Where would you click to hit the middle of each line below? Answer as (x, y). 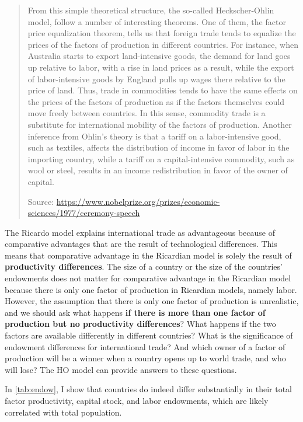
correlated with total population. (63, 412)
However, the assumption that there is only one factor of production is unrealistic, (152, 301)
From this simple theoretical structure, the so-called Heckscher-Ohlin (151, 10)
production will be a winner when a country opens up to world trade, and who (145, 358)
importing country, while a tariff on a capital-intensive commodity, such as (161, 158)
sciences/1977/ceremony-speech (84, 213)
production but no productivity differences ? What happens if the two (140, 324)
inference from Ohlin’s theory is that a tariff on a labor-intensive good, (154, 136)
